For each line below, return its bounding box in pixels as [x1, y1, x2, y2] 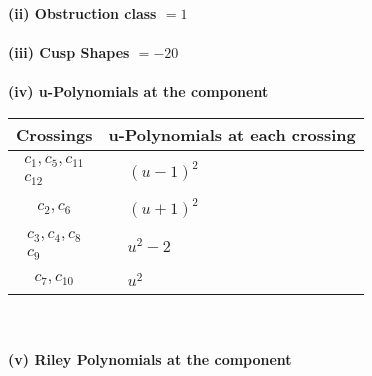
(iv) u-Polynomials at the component [8, 81, 269, 102]
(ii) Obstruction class [8, 3, 157, 23]
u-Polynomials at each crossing [108, 122, 356, 146]
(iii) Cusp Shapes [8, 42, 130, 63]
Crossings [16, 122, 93, 146]
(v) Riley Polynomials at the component [8, 349, 292, 370]
